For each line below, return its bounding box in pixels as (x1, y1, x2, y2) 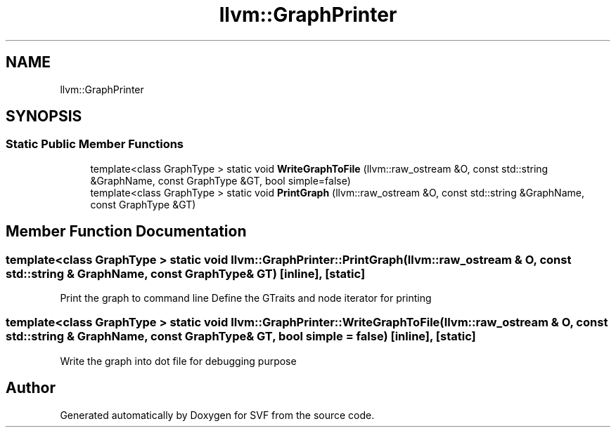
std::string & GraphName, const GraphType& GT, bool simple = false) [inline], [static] (6, 329, 476, 344)
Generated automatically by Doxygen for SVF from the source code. (60, 408, 375, 421)
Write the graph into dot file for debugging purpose (60, 354, 297, 367)
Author (6, 379, 56, 397)
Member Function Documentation (6, 222, 247, 241)
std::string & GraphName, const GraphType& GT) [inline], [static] (6, 266, 366, 281)
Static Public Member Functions (6, 137, 184, 152)
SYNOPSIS (6, 107, 82, 126)
